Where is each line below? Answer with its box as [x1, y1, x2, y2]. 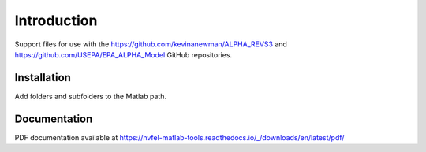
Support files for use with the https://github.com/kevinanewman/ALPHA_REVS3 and [14, 39, 288, 49]
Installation [14, 71, 71, 84]
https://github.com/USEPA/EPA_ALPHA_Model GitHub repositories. [14, 50, 233, 59]
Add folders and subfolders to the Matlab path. [14, 91, 167, 101]
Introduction [14, 12, 98, 29]
